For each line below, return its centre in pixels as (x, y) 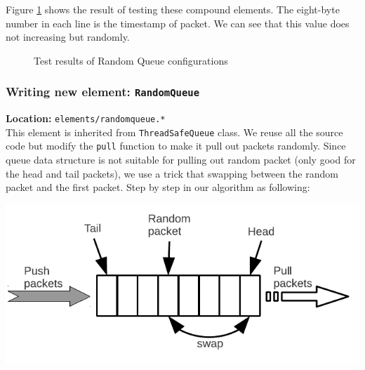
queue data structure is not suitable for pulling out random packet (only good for (181, 160)
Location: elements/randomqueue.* (86, 118)
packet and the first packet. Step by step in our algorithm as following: (158, 187)
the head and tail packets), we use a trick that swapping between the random (172, 173)
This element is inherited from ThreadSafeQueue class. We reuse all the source (174, 132)
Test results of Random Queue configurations (131, 60)
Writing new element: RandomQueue (103, 92)
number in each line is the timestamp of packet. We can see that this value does (178, 23)
